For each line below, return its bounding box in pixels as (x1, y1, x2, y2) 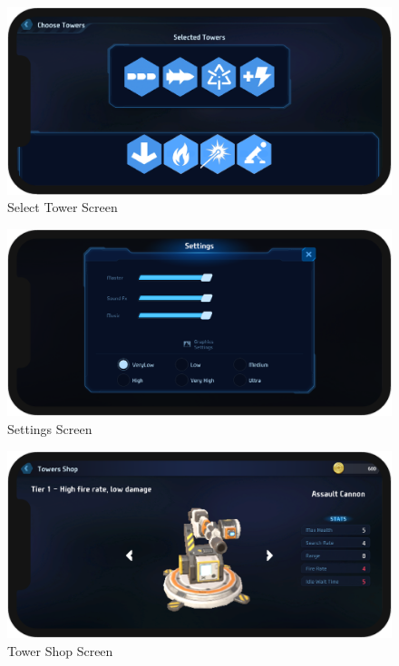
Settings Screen (7, 420, 92, 438)
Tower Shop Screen (7, 641, 113, 660)
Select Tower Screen (7, 198, 118, 217)
